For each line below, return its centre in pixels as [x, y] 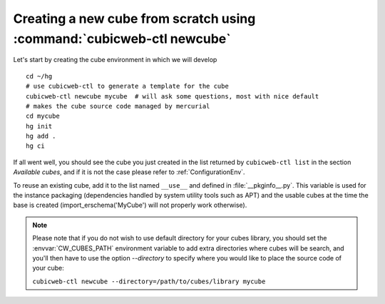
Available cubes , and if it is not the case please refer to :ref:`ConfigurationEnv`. [129, 172]
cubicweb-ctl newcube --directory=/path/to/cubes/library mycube [149, 281]
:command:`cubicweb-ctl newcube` [122, 39]
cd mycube [43, 116]
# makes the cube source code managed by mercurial [118, 106]
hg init [39, 126]
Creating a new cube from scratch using [134, 19]
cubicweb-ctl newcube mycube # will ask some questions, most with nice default [173, 96]
